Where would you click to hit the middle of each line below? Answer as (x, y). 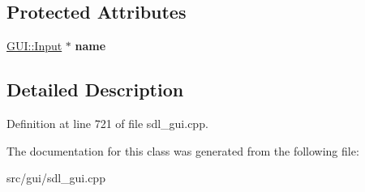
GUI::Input (34, 46)
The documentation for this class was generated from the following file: (183, 150)
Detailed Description (95, 90)
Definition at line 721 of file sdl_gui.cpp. (107, 123)
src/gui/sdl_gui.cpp (56, 178)
